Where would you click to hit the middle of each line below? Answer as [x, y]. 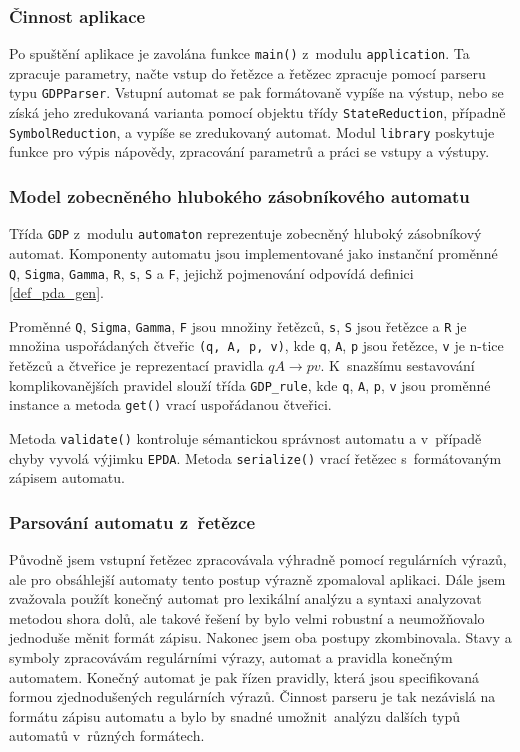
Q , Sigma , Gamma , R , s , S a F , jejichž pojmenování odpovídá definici [211, 272]
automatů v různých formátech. [107, 735]
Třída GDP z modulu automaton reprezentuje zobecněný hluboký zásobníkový [245, 233]
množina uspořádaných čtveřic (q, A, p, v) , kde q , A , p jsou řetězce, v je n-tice [256, 345]
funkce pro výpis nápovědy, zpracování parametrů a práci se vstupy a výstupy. [249, 151]
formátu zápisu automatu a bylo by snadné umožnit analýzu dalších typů [235, 715]
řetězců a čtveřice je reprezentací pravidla [136, 365]
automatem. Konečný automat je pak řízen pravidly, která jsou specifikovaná [244, 676]
